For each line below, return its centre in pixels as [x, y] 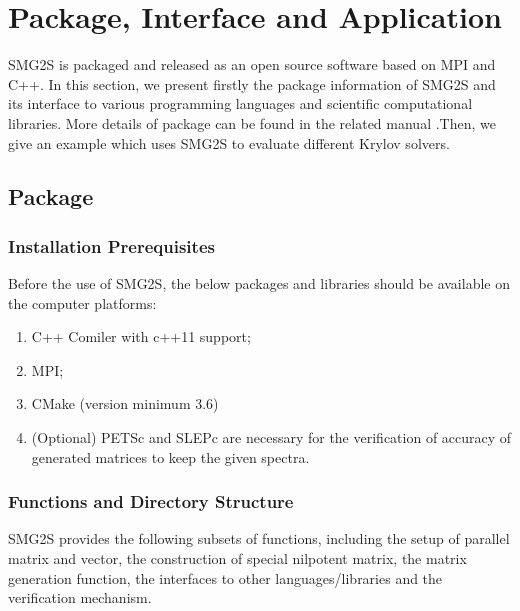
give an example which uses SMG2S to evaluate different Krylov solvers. [229, 142]
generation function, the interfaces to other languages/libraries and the [225, 577]
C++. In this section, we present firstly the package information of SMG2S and [252, 83]
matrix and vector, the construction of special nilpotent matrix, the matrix [237, 558]
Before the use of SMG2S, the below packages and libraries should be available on [259, 283]
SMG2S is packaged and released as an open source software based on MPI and [252, 64]
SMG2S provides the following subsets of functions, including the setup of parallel [259, 538]
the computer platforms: [82, 302]
